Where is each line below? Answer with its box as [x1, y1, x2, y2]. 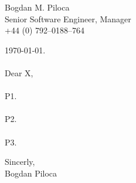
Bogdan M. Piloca [5, 1, 70, 13]
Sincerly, [5, 155, 35, 168]
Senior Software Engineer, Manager [5, 12, 131, 25]
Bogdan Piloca [5, 167, 57, 179]
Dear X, [5, 66, 33, 79]
